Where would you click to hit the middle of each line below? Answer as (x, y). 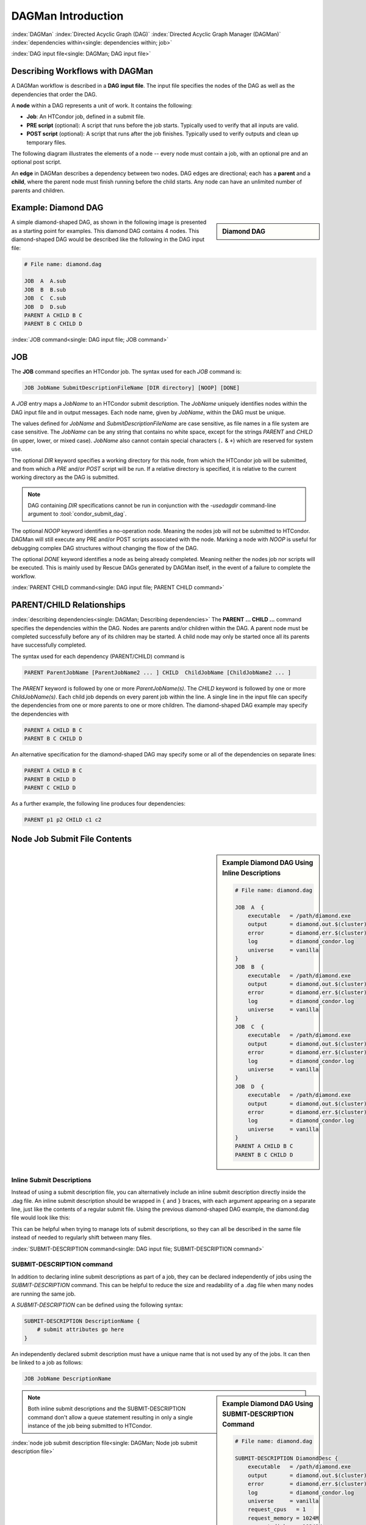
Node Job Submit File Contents (72, 839)
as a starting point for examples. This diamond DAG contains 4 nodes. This (105, 231)
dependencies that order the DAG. (54, 94)
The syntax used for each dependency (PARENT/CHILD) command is (98, 656)
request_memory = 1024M (283, 1518)
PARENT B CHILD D (50, 779)
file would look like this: (41, 1218)
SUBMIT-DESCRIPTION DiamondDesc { (287, 1458)
